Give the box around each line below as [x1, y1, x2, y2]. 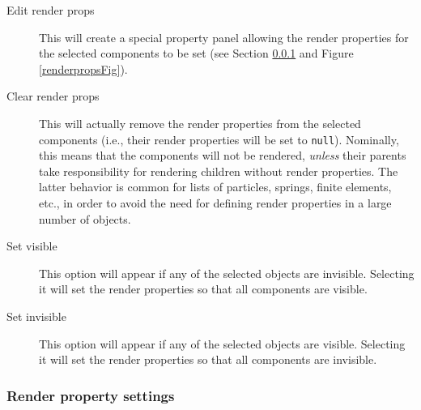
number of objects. [39, 210, 131, 227]
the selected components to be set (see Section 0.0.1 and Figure [39, 45, 354, 62]
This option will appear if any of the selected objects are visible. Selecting [39, 335, 406, 352]
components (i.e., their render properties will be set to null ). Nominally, [39, 130, 399, 147]
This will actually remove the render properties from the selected [39, 114, 361, 131]
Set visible [6, 237, 57, 254]
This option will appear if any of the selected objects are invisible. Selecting [39, 264, 415, 281]
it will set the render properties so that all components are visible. [39, 280, 368, 297]
